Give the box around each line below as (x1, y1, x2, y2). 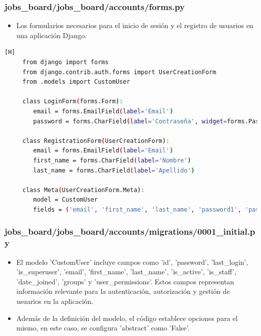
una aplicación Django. (16, 30, 87, 40)
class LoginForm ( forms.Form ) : (22, 98, 123, 105)
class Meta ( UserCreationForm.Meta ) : (22, 186, 145, 194)
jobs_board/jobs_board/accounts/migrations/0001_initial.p (5, 225, 255, 238)
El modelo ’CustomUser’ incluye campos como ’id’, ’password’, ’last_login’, (16, 256, 248, 267)
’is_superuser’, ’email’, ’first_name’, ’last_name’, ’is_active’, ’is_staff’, (16, 266, 236, 277)
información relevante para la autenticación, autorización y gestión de (16, 286, 230, 296)
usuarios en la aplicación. (16, 296, 94, 306)
